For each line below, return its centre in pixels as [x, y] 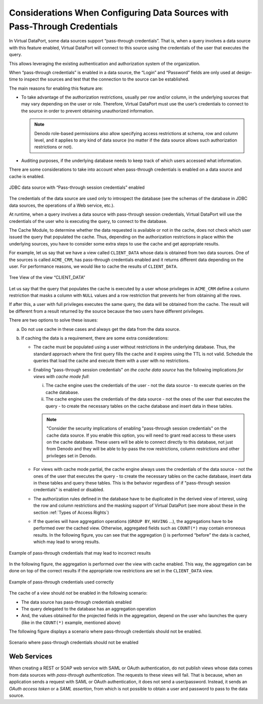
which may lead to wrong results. [66, 542]
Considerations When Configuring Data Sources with [119, 13]
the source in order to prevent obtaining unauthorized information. [88, 111]
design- [244, 72]
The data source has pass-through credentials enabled [76, 602]
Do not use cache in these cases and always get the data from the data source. [101, 329]
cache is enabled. [27, 176]
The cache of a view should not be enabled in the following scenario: [78, 593]
